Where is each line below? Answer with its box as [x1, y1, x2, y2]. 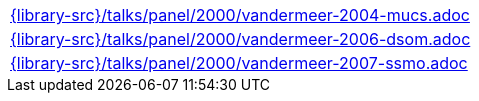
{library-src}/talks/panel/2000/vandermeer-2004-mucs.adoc [10, 5, 470, 25]
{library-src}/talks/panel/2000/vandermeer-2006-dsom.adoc [10, 29, 471, 49]
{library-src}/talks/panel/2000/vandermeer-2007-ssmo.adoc [10, 53, 468, 73]
